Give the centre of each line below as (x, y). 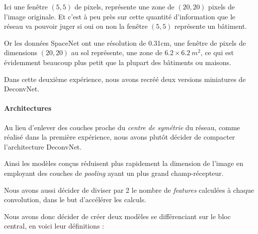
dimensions (21, 52)
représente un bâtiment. (211, 26)
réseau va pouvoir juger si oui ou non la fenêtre (76, 26)
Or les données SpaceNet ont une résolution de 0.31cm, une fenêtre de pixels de (125, 42)
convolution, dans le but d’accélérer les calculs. (75, 199)
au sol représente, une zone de (117, 52)
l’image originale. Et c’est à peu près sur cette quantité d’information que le (120, 16)
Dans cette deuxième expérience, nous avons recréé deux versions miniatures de (125, 79)
